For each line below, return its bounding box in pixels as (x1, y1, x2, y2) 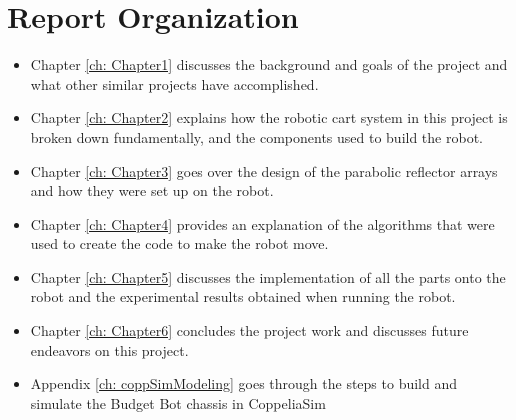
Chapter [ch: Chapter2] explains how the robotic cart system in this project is (30, 107, 508, 128)
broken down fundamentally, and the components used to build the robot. (30, 126, 483, 147)
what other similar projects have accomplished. (30, 73, 319, 94)
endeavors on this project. (30, 339, 189, 360)
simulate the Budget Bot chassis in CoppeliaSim (30, 392, 326, 413)
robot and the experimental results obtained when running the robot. (30, 286, 456, 307)
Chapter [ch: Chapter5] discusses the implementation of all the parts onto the (30, 266, 506, 287)
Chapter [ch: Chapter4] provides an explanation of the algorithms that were (30, 213, 495, 234)
